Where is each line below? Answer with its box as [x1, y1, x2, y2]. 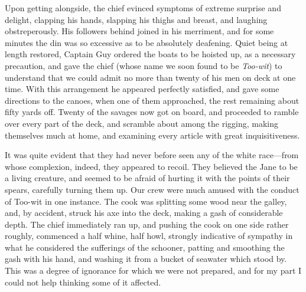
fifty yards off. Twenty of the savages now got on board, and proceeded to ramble [5, 106, 299, 118]
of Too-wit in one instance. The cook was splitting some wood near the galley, [5, 195, 287, 207]
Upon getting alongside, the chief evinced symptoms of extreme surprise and [5, 2, 281, 14]
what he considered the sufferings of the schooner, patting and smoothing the [5, 241, 285, 253]
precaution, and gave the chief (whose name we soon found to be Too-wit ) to [5, 59, 282, 71]
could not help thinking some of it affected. [5, 275, 161, 288]
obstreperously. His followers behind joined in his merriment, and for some [5, 25, 274, 37]
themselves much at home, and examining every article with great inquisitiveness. [5, 129, 300, 141]
